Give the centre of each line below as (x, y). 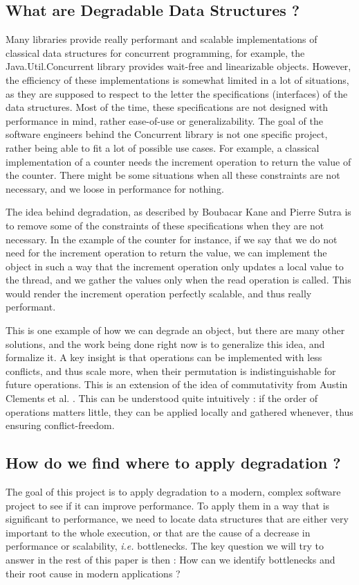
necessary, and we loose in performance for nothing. (115, 188)
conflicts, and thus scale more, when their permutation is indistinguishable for (171, 370)
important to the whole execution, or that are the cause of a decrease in (158, 532)
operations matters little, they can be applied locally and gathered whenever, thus (179, 411)
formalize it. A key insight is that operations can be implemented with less (164, 357)
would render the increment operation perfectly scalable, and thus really (159, 293)
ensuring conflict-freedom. (60, 425)
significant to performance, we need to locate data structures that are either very (177, 519)
